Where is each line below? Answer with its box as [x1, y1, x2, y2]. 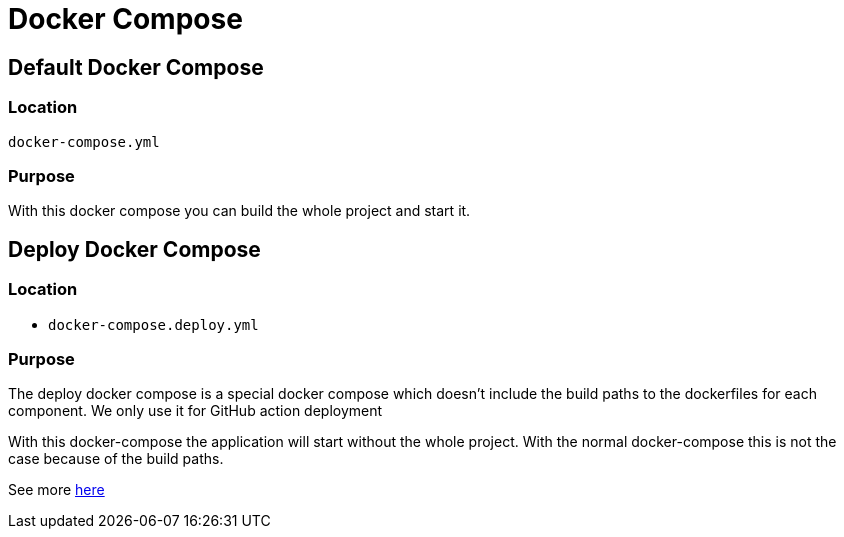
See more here [8, 481, 105, 499]
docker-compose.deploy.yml [48, 316, 259, 333]
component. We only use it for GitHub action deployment [8, 402, 383, 420]
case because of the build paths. [8, 450, 224, 468]
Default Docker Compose [8, 54, 264, 80]
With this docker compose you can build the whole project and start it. [8, 202, 471, 220]
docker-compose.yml [8, 133, 160, 150]
